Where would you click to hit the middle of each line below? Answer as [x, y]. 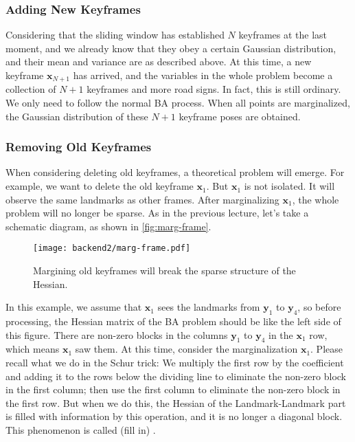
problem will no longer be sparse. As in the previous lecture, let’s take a [157, 213]
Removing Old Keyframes [79, 147]
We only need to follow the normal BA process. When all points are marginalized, [178, 103]
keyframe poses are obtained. [240, 116]
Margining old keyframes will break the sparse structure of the [164, 270]
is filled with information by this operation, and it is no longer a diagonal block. [174, 416]
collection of [31, 89]
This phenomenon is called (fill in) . [81, 430]
